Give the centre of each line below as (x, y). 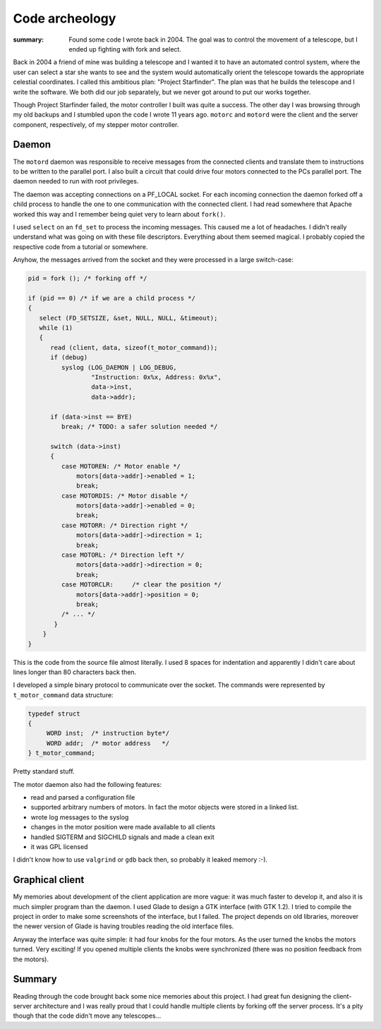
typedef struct (54, 714)
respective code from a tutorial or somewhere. (80, 246)
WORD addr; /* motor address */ (108, 743)
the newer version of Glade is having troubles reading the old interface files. (123, 926)
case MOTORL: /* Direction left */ (123, 555)
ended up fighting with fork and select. (125, 49)
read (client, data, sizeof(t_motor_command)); (134, 347)
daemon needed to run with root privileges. (76, 181)
